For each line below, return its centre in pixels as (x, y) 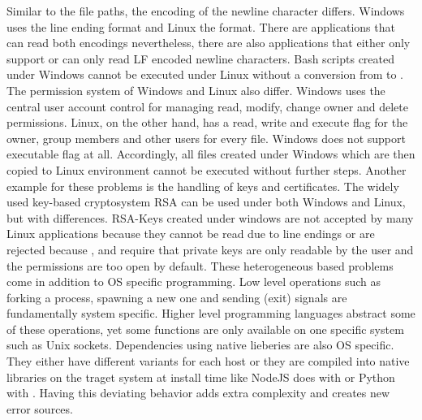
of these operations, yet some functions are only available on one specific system (205, 329)
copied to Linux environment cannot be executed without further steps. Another (207, 169)
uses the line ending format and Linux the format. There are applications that (201, 26)
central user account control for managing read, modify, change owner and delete (207, 106)
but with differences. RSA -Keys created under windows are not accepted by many (210, 217)
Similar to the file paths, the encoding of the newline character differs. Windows (206, 11)
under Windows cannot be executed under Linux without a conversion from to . (205, 74)
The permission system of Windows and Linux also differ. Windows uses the (196, 90)
